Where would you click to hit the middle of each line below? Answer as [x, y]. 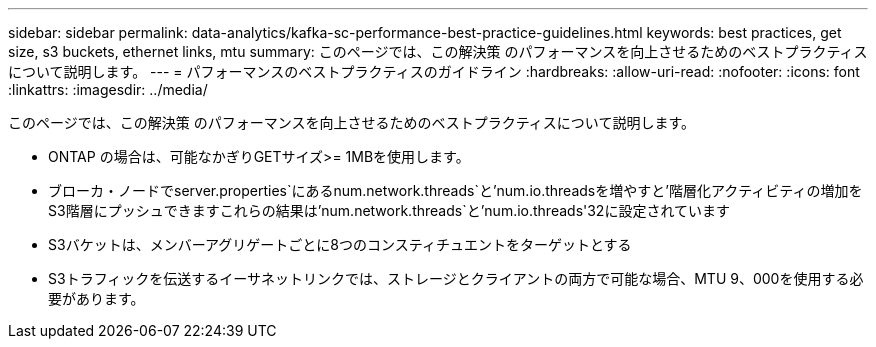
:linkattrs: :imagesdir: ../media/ [108, 89]
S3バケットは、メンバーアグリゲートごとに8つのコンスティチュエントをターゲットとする [340, 244]
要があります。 [96, 298]
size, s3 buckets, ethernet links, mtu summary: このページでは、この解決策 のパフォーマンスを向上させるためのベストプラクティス [438, 51]
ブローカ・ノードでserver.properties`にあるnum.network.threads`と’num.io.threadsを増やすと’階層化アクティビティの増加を [455, 190]
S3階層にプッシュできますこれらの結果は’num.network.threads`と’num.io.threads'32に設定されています [389, 210]
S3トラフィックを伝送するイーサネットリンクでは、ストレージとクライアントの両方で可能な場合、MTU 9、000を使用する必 [456, 278]
